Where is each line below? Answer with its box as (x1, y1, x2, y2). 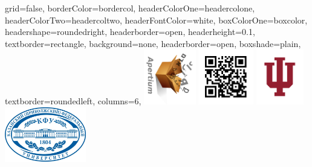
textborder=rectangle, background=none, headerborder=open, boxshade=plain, (5, 37, 301, 49)
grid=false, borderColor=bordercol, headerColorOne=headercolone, (5, 2, 255, 14)
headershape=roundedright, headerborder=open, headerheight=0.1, (5, 25, 255, 38)
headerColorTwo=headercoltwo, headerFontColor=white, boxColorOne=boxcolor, (5, 13, 308, 26)
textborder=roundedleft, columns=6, (5, 95, 141, 107)
